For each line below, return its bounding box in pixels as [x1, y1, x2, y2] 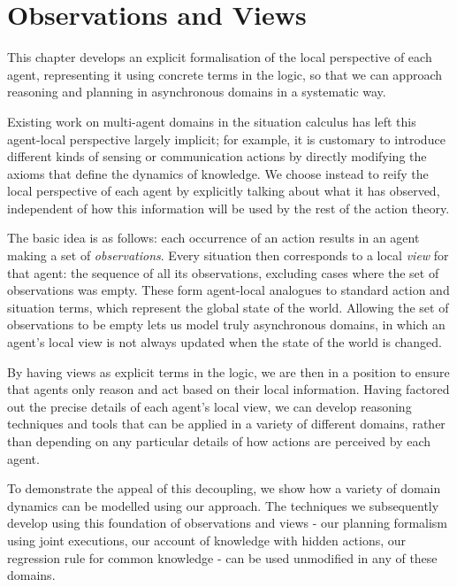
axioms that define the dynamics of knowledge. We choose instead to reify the [7, 164, 429, 182]
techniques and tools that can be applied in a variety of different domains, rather [7, 414, 446, 433]
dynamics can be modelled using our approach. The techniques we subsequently [7, 496, 439, 514]
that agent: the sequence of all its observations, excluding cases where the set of [7, 263, 439, 282]
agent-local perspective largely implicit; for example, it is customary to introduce [7, 129, 446, 148]
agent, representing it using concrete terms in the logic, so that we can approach [7, 65, 443, 83]
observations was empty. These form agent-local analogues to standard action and [7, 281, 450, 299]
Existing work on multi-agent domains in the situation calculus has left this [7, 112, 416, 130]
